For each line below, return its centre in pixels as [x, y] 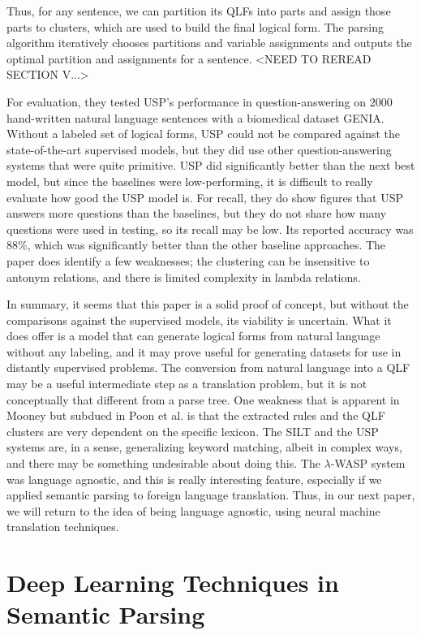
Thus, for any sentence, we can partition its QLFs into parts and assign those [199, 11]
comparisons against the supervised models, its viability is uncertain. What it [199, 320]
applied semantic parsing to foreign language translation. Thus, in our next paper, [211, 495]
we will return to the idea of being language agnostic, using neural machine [193, 510]
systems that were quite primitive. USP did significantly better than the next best [211, 165]
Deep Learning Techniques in [173, 583]
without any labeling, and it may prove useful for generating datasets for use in [204, 351]
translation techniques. [63, 527]
